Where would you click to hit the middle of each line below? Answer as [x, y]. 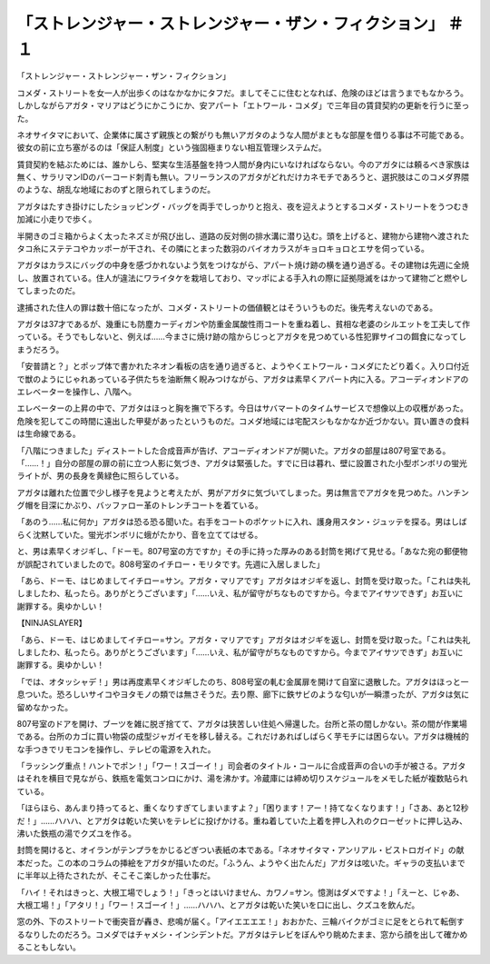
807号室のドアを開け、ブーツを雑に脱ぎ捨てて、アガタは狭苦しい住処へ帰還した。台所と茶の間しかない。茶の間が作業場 [242, 723]
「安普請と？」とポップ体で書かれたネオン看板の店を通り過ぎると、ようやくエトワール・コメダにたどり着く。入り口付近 [243, 366]
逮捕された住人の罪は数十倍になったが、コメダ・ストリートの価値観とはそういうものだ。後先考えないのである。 [227, 307]
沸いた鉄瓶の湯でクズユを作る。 [76, 834]
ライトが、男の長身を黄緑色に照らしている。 [100, 476]
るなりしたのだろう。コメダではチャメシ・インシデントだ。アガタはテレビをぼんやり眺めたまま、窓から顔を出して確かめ [242, 934]
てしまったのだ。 [49, 291]
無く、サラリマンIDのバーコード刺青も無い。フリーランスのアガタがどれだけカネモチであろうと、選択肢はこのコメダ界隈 [243, 177]
